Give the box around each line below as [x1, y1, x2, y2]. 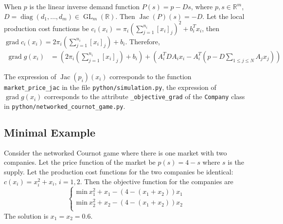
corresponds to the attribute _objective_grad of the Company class [44, 91, 245, 102]
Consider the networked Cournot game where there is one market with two [4, 147, 227, 157]
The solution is [4, 210, 49, 221]
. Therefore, [125, 36, 160, 46]
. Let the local [202, 11, 245, 21]
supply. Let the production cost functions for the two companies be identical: [4, 167, 233, 177]
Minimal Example [4, 125, 96, 140]
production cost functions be [4, 23, 89, 33]
